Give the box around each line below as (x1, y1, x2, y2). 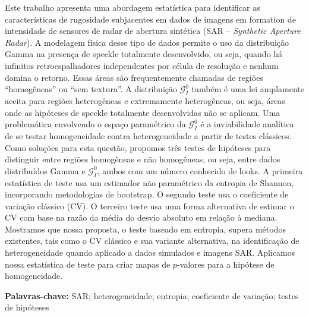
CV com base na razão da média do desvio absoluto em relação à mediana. (5, 211, 278, 224)
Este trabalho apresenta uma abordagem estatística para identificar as (5, 1, 260, 13)
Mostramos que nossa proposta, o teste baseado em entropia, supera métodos (5, 222, 286, 235)
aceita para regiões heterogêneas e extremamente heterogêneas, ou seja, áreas (5, 94, 285, 106)
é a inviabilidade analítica (200, 118, 294, 130)
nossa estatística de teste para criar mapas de (5, 258, 171, 270)
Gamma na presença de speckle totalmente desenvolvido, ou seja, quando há (5, 48, 283, 60)
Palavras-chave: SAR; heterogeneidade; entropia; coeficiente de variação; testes (5, 289, 299, 302)
